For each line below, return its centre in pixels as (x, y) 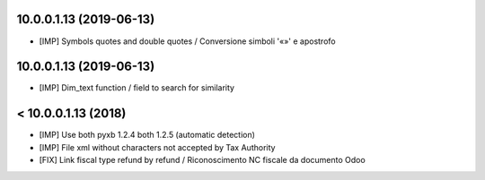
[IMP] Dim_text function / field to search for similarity (137, 88)
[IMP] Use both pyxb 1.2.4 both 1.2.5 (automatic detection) (147, 135)
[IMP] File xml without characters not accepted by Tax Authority (157, 147)
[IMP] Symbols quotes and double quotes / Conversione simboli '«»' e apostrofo (187, 41)
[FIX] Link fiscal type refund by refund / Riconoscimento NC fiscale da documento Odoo (202, 160)
